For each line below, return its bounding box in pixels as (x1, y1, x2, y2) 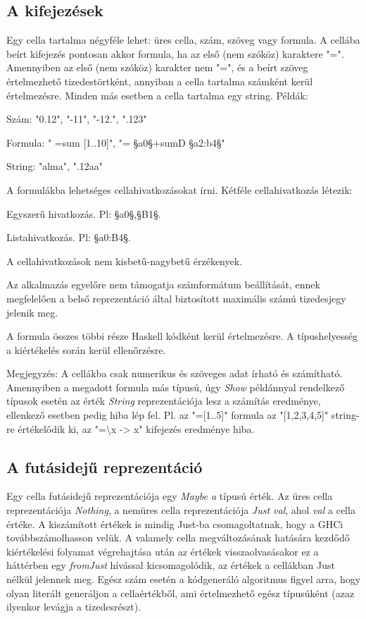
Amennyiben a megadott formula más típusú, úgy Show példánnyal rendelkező (6, 379, 345, 394)
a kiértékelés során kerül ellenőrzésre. (6, 342, 166, 357)
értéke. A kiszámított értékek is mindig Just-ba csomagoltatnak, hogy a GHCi (6, 516, 343, 531)
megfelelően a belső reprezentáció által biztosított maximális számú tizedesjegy (6, 290, 346, 305)
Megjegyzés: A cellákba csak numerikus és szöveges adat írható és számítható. (6, 366, 343, 381)
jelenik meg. (6, 305, 58, 319)
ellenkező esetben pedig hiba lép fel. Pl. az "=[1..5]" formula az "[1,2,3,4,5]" (6, 407, 329, 422)
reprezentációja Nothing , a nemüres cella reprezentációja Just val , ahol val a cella (6, 503, 355, 517)
